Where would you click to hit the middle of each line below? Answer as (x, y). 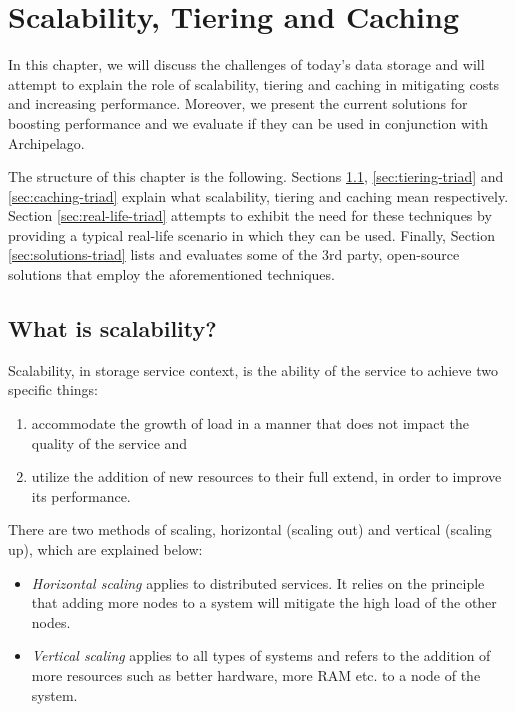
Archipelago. (46, 142)
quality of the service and (109, 442)
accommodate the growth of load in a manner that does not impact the (250, 423)
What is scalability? (112, 328)
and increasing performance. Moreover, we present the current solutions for (238, 103)
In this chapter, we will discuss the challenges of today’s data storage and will (246, 64)
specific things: (53, 389)
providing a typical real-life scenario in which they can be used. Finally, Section (252, 234)
